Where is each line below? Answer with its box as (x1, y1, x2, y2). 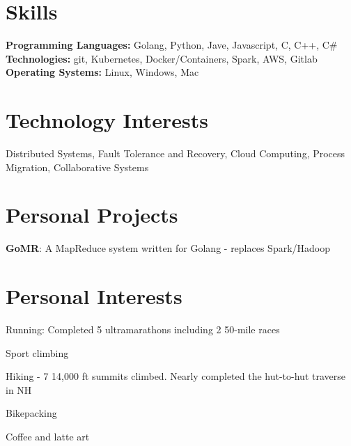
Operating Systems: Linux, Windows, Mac (6, 65, 199, 79)
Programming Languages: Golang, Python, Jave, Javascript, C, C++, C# (6, 38, 338, 52)
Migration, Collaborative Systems (6, 159, 149, 174)
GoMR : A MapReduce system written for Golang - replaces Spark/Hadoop (6, 241, 331, 255)
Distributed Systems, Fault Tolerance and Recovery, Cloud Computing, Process (6, 146, 345, 161)
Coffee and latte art (6, 429, 90, 444)
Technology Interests (6, 106, 209, 134)
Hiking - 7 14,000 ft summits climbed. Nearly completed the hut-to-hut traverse (6, 369, 345, 383)
